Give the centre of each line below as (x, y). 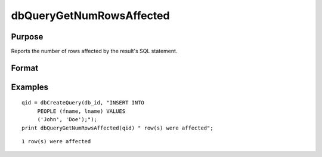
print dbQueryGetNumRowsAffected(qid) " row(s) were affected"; (118, 128)
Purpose (27, 37)
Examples (30, 87)
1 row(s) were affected (56, 141)
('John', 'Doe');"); (67, 120)
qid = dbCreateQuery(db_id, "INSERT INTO (83, 103)
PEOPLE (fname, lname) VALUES (81, 111)
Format (25, 68)
